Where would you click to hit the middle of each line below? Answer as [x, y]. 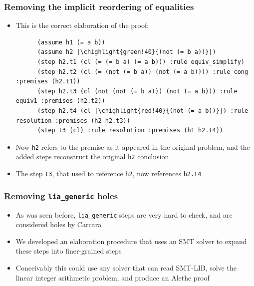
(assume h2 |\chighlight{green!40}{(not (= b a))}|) [127, 52]
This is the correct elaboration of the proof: [82, 25]
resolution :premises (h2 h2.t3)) [73, 121]
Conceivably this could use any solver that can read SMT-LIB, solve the [126, 267]
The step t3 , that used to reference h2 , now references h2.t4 [109, 173]
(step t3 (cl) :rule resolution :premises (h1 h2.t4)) [130, 131]
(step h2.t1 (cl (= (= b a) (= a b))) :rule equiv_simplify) [141, 62]
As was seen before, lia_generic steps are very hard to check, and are [124, 214]
